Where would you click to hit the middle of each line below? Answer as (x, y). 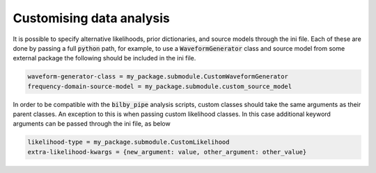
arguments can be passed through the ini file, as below (92, 124)
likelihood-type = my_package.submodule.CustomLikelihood (128, 142)
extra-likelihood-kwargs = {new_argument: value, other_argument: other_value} (167, 152)
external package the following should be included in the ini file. (104, 58)
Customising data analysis (91, 18)
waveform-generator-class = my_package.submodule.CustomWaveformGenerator (158, 77)
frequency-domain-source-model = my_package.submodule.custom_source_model (160, 86)
